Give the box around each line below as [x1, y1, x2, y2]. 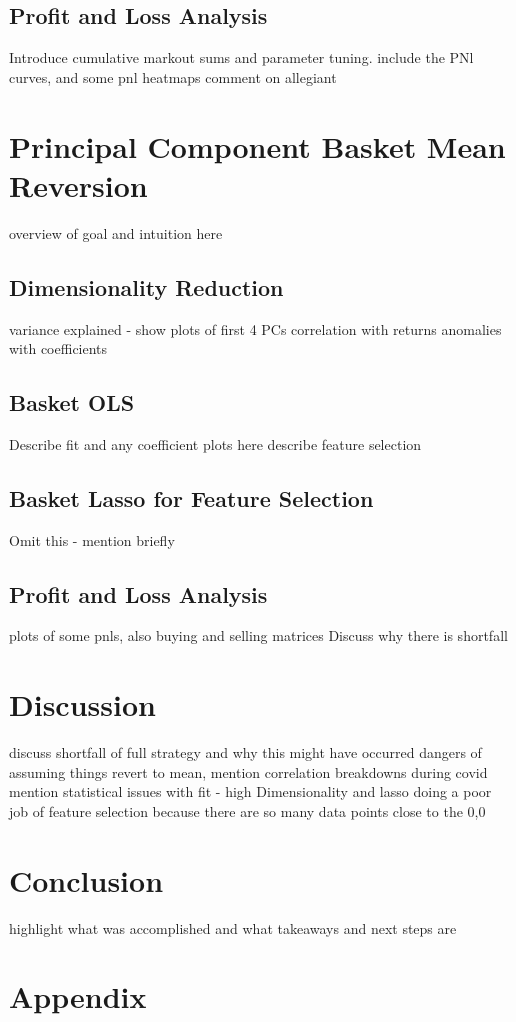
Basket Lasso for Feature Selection [9, 482, 374, 513]
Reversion [9, 164, 148, 205]
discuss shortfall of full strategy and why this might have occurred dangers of [9, 742, 482, 763]
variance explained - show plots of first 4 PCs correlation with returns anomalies [9, 318, 502, 339]
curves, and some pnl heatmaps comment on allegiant [9, 66, 337, 87]
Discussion [9, 684, 156, 725]
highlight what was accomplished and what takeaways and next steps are [9, 917, 457, 938]
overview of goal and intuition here [9, 222, 223, 243]
